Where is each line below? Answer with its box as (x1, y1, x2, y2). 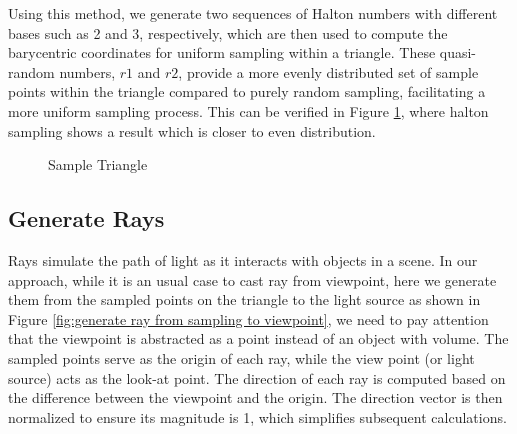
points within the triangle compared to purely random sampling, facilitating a (8, 81, 486, 102)
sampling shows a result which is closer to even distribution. (8, 120, 376, 141)
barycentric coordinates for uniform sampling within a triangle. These (8, 42, 436, 63)
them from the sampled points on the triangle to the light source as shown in (8, 289, 481, 310)
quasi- (439, 42, 477, 63)
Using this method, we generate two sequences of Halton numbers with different (8, 3, 498, 23)
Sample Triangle (48, 154, 148, 175)
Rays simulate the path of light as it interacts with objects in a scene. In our (8, 249, 478, 270)
